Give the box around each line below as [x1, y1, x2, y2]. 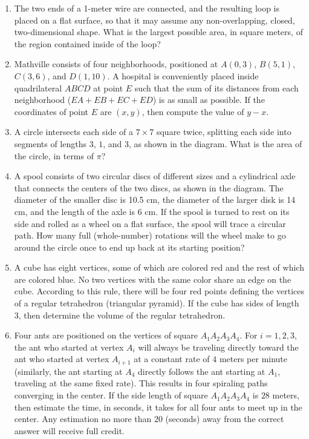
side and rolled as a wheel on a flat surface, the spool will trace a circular [14, 217, 286, 229]
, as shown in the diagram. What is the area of [129, 137, 302, 150]
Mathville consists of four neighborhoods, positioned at [14, 58, 218, 70]
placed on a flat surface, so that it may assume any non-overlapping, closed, [14, 13, 295, 26]
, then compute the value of [141, 105, 244, 117]
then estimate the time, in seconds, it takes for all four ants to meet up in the [14, 400, 302, 413]
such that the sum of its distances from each [134, 81, 299, 94]
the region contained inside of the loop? [14, 37, 161, 50]
